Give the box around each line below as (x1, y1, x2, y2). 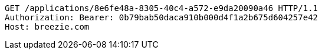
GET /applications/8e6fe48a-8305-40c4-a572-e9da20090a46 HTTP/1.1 (5, 3, 318, 13)
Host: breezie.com (5, 22, 90, 31)
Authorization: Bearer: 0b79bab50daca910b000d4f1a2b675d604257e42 (5, 13, 318, 22)
